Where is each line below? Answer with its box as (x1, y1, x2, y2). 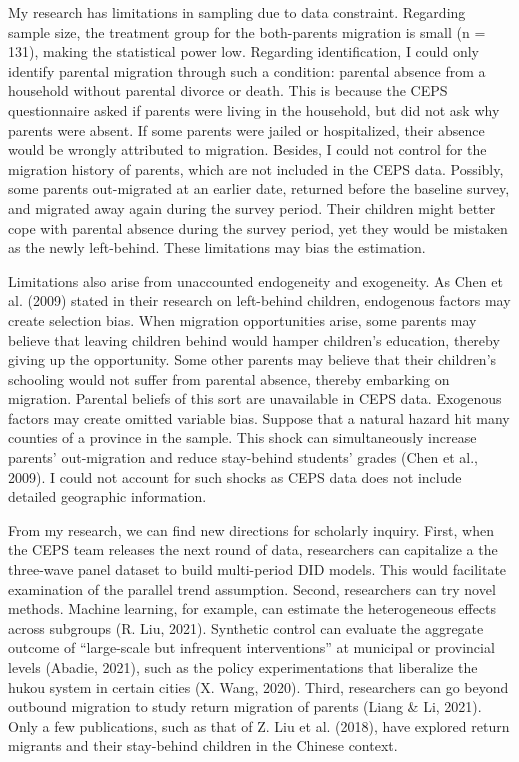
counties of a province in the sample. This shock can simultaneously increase (8, 427, 477, 448)
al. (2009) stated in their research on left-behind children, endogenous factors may (8, 290, 511, 311)
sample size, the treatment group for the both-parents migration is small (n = (8, 21, 486, 42)
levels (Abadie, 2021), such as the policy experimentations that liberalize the (8, 657, 478, 677)
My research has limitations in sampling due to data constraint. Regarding (8, 2, 466, 22)
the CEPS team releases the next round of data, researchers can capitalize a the (8, 539, 498, 560)
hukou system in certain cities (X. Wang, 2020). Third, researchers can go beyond (8, 676, 509, 697)
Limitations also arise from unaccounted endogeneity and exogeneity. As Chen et (8, 270, 503, 291)
